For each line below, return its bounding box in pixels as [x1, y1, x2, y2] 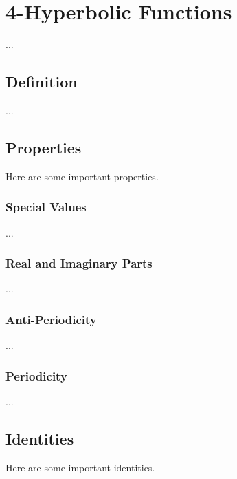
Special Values [5, 198, 87, 215]
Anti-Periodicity [5, 310, 97, 328]
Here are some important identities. [5, 460, 155, 474]
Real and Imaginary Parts [5, 255, 153, 272]
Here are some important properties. [5, 169, 159, 183]
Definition [5, 71, 78, 92]
